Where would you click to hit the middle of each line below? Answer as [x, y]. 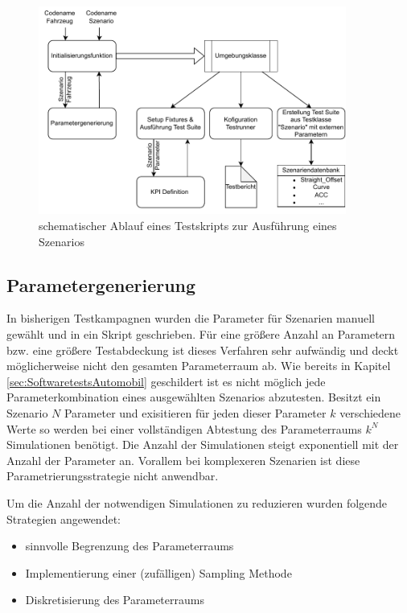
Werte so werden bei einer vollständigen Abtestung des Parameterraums [184, 428]
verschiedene [370, 412]
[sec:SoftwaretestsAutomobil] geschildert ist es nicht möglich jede [166, 381]
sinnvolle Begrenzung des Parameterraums [129, 546]
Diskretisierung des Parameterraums [115, 600]
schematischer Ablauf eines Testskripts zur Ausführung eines [188, 225]
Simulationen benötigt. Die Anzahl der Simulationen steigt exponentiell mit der [203, 444]
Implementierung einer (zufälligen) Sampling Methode [158, 572]
